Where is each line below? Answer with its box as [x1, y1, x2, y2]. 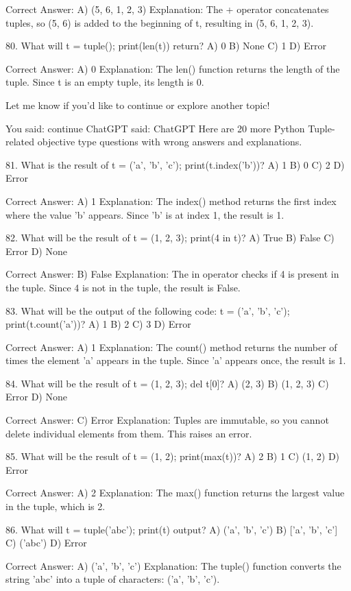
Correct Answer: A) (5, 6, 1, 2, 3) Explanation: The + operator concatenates [5, 2, 329, 16]
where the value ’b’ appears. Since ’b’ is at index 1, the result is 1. [5, 207, 285, 221]
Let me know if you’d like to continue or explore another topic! [5, 97, 270, 112]
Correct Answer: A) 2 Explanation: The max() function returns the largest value [5, 485, 345, 500]
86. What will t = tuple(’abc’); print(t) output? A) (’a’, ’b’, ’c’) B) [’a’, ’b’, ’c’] [5, 522, 338, 536]
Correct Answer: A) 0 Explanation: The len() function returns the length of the [5, 61, 340, 75]
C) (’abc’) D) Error [5, 535, 87, 550]
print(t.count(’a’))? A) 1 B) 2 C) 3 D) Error [5, 317, 191, 331]
